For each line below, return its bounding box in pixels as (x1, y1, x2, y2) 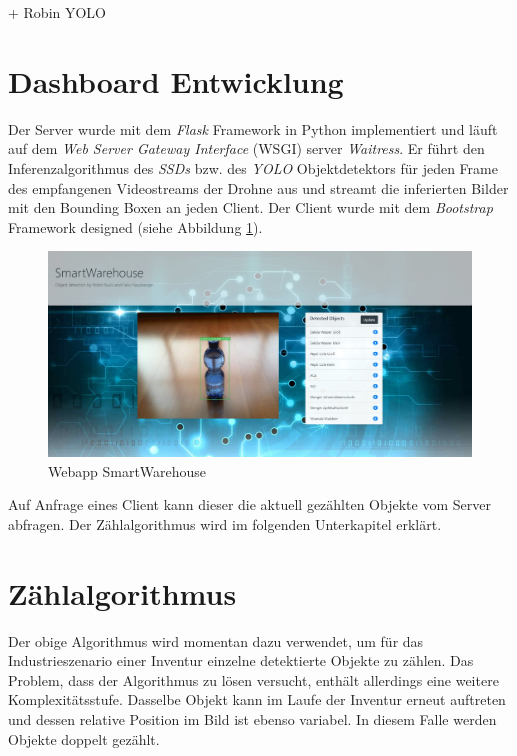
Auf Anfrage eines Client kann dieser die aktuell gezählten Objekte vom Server (8, 494, 491, 515)
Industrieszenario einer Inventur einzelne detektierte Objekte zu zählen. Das (8, 650, 474, 671)
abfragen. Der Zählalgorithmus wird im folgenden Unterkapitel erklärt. (8, 513, 442, 534)
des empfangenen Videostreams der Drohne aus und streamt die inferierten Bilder (8, 177, 509, 198)
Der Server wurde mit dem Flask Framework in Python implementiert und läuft (8, 118, 498, 139)
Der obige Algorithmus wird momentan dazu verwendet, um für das (8, 630, 424, 651)
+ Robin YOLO (8, 2, 107, 22)
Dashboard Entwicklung (8, 60, 344, 101)
